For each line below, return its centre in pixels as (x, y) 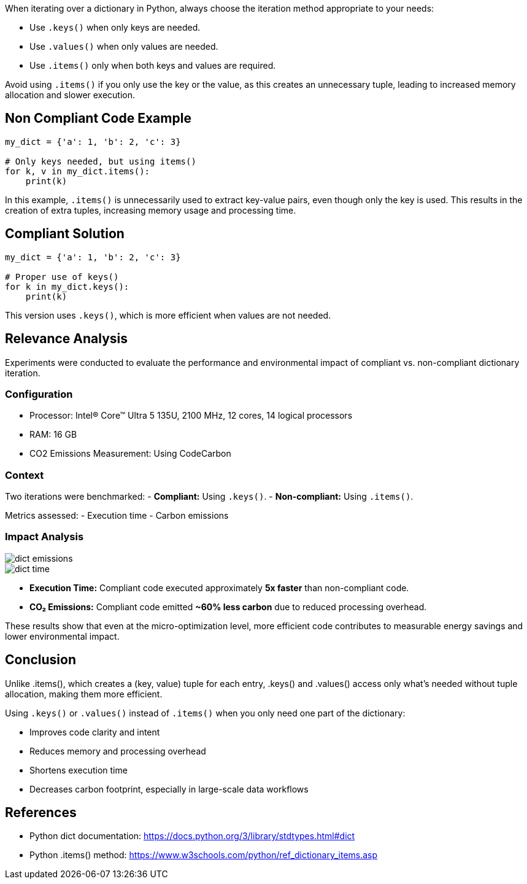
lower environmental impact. (62, 636)
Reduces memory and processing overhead (118, 751)
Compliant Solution (65, 234)
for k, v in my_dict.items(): (78, 171)
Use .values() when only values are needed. (124, 46)
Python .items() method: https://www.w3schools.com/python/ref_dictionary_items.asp (204, 855)
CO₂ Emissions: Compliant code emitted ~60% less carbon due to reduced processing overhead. (228, 607)
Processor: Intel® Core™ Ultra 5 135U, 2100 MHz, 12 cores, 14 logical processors (191, 416)
